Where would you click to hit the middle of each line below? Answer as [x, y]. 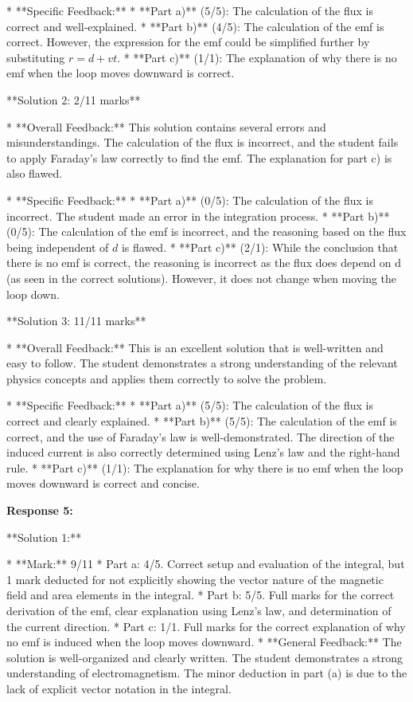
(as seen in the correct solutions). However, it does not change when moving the [202, 278]
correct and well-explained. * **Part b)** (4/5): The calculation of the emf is [195, 26]
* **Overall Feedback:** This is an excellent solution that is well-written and [195, 347]
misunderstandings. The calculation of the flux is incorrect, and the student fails [203, 142]
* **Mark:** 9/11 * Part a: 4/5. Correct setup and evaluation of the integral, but [206, 564]
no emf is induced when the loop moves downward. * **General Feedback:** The [204, 642]
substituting [36, 57]
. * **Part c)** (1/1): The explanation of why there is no [257, 57]
